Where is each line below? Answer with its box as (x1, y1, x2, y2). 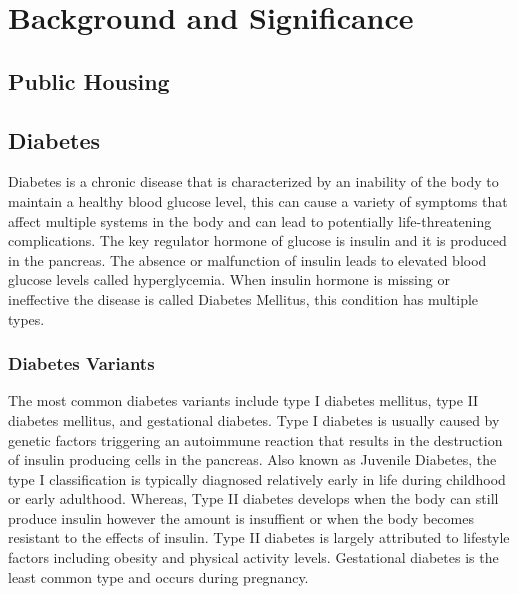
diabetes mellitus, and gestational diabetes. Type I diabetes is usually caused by (8, 409, 500, 430)
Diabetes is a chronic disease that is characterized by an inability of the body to (8, 171, 499, 192)
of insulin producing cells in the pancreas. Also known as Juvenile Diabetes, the (8, 449, 497, 470)
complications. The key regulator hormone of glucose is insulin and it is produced (8, 230, 507, 251)
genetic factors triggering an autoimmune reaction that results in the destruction (8, 429, 503, 450)
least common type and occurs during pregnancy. (8, 566, 309, 587)
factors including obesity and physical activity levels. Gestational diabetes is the (8, 547, 499, 568)
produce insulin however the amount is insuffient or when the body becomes (8, 507, 474, 528)
